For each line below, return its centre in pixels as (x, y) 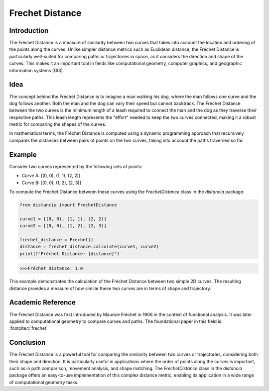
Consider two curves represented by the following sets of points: (76, 166)
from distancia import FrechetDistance (68, 205)
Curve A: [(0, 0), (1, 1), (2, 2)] (51, 176)
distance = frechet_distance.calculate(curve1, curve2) (89, 247)
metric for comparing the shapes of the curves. (58, 124)
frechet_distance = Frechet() (57, 240)
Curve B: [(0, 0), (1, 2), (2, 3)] (52, 183)
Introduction (29, 31)
